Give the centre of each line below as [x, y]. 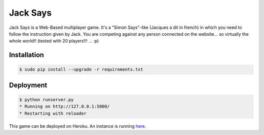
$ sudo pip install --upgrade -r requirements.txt [81, 69]
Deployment [28, 85]
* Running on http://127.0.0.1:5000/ [65, 107]
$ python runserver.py [46, 100]
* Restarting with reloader [53, 113]
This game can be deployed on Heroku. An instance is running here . [77, 126]
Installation [26, 55]
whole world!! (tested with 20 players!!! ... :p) [54, 41]
